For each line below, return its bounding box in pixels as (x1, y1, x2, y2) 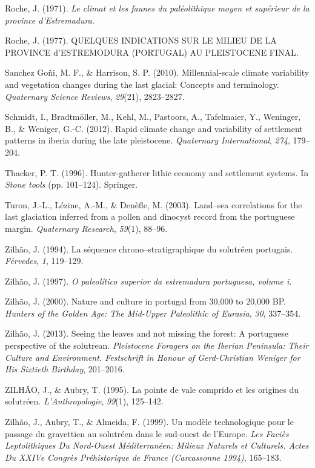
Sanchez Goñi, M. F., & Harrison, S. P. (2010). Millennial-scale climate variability (5, 66, 310, 79)
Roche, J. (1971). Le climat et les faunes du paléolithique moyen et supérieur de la (5, 2, 310, 14)
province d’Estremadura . (5, 13, 94, 26)
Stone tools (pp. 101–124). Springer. (5, 178, 138, 191)
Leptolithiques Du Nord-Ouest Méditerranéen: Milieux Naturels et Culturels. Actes (5, 439, 309, 452)
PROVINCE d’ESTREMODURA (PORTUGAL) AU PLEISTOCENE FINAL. (5, 45, 299, 58)
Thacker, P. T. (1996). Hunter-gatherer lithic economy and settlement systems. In (5, 166, 309, 179)
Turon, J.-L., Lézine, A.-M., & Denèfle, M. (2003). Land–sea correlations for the (5, 198, 302, 211)
